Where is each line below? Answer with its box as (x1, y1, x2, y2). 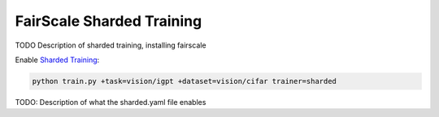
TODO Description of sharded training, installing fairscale (15, 40, 206, 50)
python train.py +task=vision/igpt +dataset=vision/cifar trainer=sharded (32, 77, 337, 86)
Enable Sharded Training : (15, 55, 100, 65)
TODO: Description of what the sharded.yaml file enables (15, 97, 206, 107)
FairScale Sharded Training (15, 12, 202, 30)
